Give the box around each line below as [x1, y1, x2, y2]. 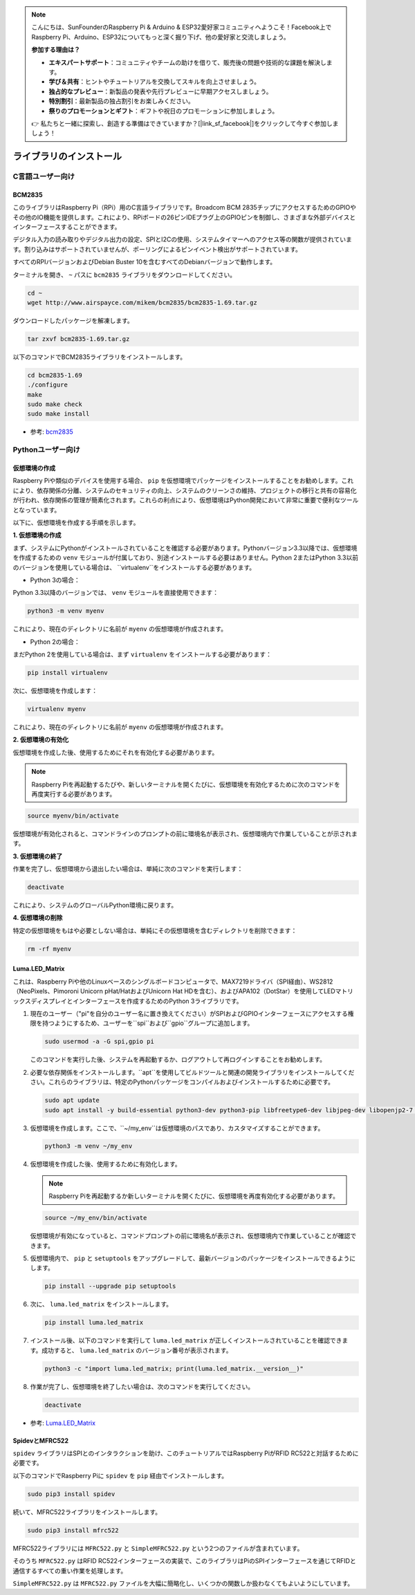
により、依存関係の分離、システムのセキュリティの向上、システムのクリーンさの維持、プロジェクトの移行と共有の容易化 [12, 486, 357, 495]
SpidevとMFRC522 [12, 1436, 69, 1445]
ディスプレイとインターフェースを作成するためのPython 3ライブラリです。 [30, 997, 243, 1005]
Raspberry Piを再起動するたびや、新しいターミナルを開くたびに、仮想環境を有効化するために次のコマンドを [31, 780, 340, 789]
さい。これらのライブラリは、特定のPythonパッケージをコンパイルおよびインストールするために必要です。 [30, 1078, 335, 1086]
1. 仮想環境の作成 [12, 531, 62, 540]
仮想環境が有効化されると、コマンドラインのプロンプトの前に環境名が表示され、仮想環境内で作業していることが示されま [12, 829, 358, 838]
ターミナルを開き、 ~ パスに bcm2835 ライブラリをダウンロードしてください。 [12, 270, 237, 279]
